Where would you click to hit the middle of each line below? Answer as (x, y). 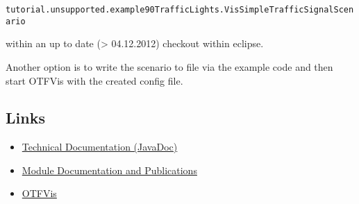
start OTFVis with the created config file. (94, 80)
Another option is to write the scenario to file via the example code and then (169, 66)
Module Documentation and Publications (109, 170)
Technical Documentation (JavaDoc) (100, 147)
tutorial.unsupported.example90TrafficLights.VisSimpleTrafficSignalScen (180, 10)
